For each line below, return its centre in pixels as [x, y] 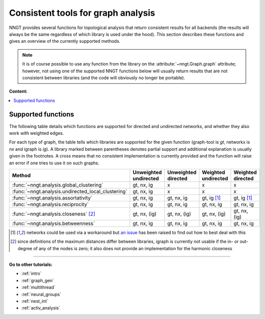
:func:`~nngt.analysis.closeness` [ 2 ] [54, 214]
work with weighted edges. [36, 133]
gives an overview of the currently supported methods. [65, 41]
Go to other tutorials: [31, 265]
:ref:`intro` [31, 274]
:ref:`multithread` [39, 287]
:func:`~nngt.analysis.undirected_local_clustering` [70, 191]
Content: [18, 92]
